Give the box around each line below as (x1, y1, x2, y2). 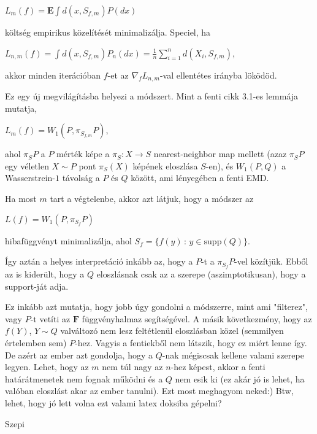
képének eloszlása (132, 159, 198, 172)
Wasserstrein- (5, 171, 55, 184)
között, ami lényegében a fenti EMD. (131, 171, 269, 184)
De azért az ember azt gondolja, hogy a (5, 348, 153, 361)
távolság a (62, 171, 100, 184)
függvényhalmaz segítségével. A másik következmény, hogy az (82, 312, 312, 325)
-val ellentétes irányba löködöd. (159, 68, 277, 81)
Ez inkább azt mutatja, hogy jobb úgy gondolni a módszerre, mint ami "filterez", (5, 300, 308, 313)
